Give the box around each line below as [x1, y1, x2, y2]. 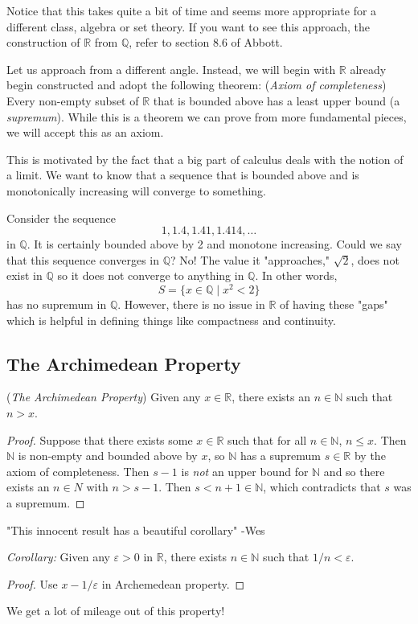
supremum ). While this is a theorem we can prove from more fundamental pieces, [6, 108, 407, 125]
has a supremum [240, 447, 322, 464]
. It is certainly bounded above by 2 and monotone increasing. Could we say [27, 236, 402, 252]
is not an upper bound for [181, 462, 309, 479]
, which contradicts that [263, 478, 381, 495]
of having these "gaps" [279, 295, 388, 312]
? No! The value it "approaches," [170, 251, 330, 268]
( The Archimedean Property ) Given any [6, 388, 201, 405]
